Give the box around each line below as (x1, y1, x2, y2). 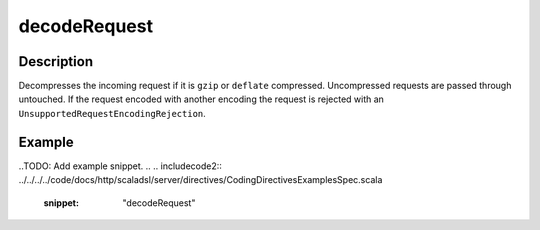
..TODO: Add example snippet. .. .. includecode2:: (18, 160, 222, 172)
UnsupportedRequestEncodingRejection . (18, 107, 207, 119)
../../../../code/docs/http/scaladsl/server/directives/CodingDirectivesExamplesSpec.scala (18, 174, 383, 186)
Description (18, 53, 94, 70)
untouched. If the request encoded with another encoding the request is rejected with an (18, 93, 385, 105)
